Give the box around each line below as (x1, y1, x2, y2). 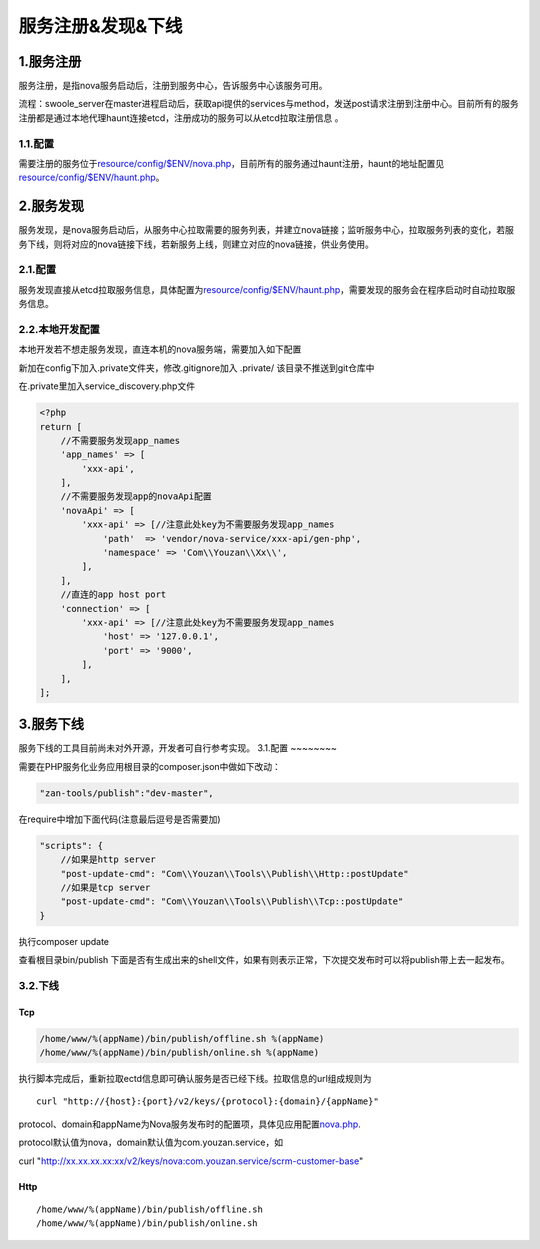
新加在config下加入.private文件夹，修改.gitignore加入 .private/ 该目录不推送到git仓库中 (18, 361, 375, 374)
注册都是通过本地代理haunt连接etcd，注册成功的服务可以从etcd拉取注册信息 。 (18, 111, 344, 124)
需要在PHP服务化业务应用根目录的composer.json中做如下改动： (18, 760, 282, 772)
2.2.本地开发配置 (18, 322, 100, 336)
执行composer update (18, 935, 110, 947)
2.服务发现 (18, 198, 85, 215)
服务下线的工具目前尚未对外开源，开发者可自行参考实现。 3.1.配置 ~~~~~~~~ (18, 742, 337, 754)
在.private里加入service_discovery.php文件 (18, 380, 195, 392)
